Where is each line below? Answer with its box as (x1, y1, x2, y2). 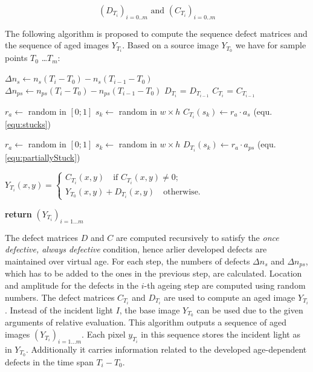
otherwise (163, 187, 198, 196)
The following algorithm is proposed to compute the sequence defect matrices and (5, 27, 308, 39)
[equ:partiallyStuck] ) (5, 150, 80, 163)
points (5, 51, 28, 64)
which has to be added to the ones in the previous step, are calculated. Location (5, 267, 302, 280)
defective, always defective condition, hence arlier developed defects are (5, 243, 267, 255)
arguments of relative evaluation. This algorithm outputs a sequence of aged (5, 316, 286, 329)
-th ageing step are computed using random (144, 278, 306, 291)
